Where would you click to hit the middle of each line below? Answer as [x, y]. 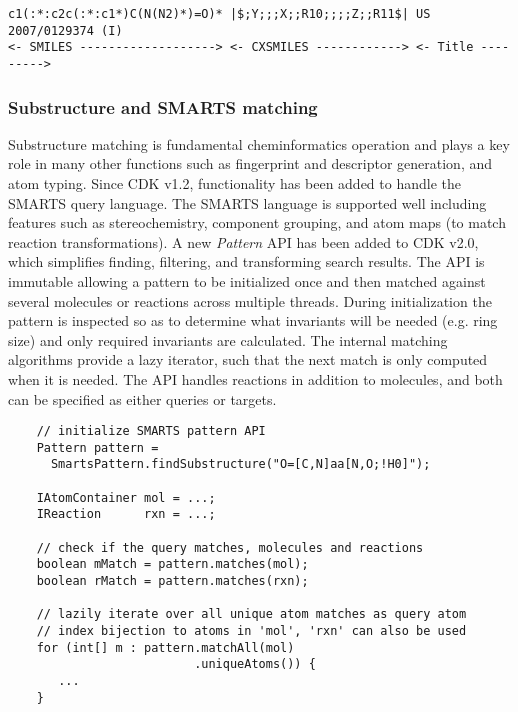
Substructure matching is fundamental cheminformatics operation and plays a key [259, 143]
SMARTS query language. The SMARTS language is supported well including [247, 202]
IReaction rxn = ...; [126, 514]
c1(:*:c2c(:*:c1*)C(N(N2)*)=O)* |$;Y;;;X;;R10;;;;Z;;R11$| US [219, 14]
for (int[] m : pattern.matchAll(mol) [165, 647]
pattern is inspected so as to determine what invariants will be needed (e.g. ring [253, 320]
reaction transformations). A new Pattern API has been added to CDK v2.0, [243, 241]
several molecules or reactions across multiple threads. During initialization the [250, 300]
